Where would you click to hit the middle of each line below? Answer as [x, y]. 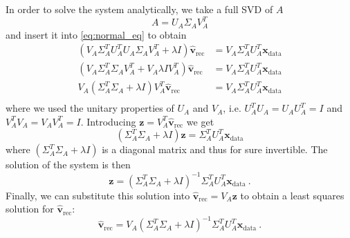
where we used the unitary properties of [90, 108]
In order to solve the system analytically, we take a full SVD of [139, 9]
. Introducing [108, 121]
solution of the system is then [68, 165]
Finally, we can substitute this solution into [98, 195]
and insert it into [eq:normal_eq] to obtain [96, 34]
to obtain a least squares [292, 195]
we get [200, 121]
